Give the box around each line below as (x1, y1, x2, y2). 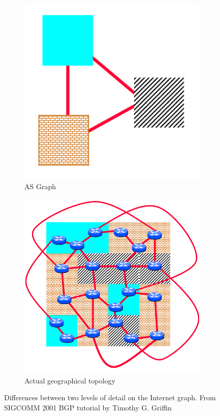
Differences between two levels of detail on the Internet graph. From (4, 392, 216, 403)
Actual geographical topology (24, 375, 115, 385)
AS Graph (24, 181, 56, 191)
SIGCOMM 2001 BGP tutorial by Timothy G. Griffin (4, 402, 172, 412)
